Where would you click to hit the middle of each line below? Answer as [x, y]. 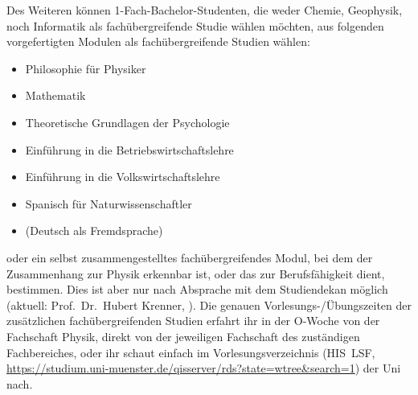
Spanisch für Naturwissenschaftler [109, 203]
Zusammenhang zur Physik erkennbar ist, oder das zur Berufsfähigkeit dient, [196, 273]
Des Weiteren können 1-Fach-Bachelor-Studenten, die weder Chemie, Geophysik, [205, 10]
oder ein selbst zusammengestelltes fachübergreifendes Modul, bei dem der [190, 257]
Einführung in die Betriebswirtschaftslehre [129, 149]
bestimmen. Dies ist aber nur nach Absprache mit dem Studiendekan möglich [197, 289]
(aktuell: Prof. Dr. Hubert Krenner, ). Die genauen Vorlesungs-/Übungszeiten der [209, 304]
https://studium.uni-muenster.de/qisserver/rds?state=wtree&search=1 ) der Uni [204, 368]
